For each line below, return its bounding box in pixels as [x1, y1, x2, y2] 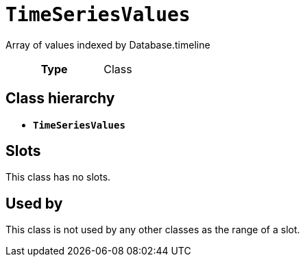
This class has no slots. [5, 171, 111, 183]
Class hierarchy [5, 90, 115, 107]
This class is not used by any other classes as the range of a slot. [5, 224, 300, 236]
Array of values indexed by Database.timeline [5, 38, 210, 51]
